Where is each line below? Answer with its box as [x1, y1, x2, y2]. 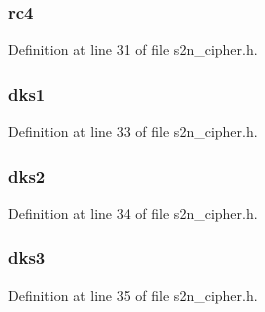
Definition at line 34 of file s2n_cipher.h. [8, 202, 258, 223]
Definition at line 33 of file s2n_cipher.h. [8, 121, 258, 142]
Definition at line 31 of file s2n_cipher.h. [8, 39, 258, 60]
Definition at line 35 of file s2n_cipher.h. [8, 284, 258, 305]
